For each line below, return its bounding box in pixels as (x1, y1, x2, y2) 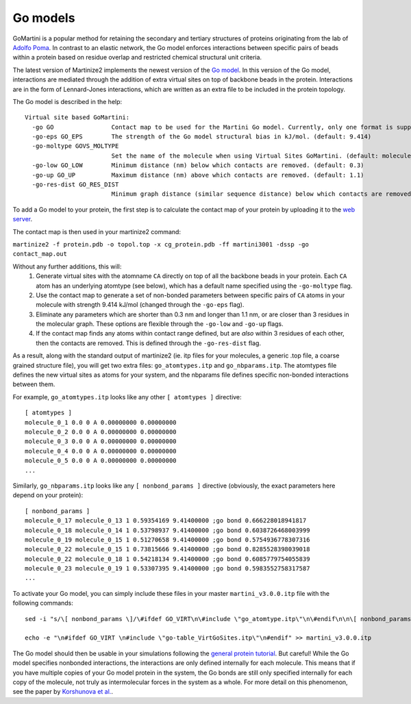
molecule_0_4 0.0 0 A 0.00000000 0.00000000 (25, 447, 177, 455)
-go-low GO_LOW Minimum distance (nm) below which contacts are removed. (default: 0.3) (32, 162, 364, 169)
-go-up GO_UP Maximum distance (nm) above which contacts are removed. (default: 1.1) (32, 171, 364, 179)
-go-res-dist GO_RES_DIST (32, 181, 119, 188)
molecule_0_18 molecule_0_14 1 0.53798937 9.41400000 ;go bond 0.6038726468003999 (25, 526, 310, 534)
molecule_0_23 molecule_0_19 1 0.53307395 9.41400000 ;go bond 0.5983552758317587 (25, 565, 310, 573)
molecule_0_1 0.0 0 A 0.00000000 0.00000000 (25, 418, 177, 426)
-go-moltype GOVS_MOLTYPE (32, 142, 119, 150)
